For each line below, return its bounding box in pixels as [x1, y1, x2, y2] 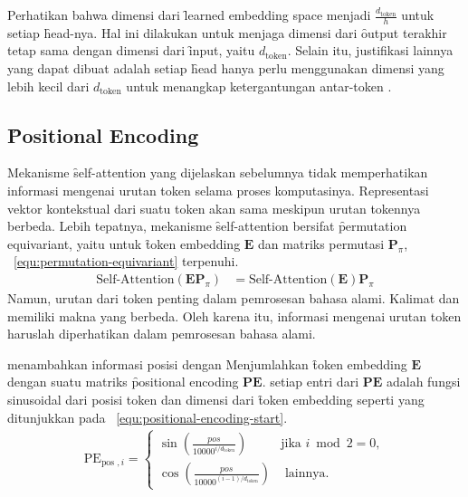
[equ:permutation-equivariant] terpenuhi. [14, 252, 239, 271]
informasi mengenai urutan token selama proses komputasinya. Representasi [7, 181, 429, 199]
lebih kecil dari [7, 76, 90, 95]
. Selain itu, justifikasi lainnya [287, 41, 454, 60]
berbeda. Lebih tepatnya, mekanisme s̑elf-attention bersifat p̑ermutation [7, 216, 407, 235]
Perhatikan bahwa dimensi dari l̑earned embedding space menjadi [7, 5, 371, 24]
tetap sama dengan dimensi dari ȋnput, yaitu [7, 41, 255, 60]
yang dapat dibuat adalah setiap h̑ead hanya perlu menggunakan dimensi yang [7, 59, 444, 78]
